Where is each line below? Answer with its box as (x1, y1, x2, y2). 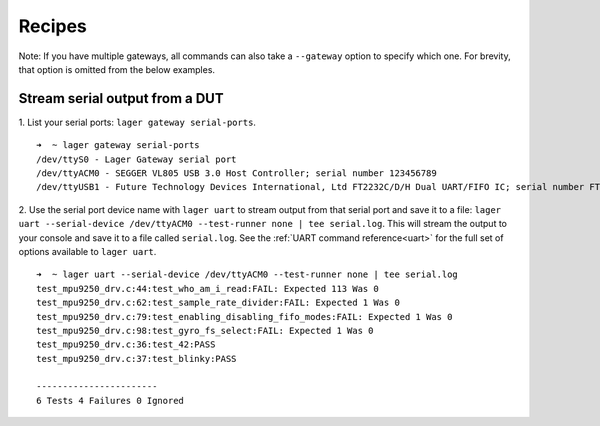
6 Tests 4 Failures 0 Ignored (36, 395, 185, 406)
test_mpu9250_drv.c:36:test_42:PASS (36, 339, 216, 350)
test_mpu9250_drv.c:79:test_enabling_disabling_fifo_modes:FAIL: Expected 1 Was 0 (36, 311, 453, 322)
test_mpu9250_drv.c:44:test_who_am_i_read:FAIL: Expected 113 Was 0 (36, 283, 379, 294)
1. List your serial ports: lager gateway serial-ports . (18, 116, 257, 128)
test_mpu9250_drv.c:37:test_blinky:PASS (36, 353, 237, 364)
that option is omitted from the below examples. (18, 63, 215, 75)
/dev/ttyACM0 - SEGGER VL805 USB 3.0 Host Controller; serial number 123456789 (36, 168, 437, 179)
